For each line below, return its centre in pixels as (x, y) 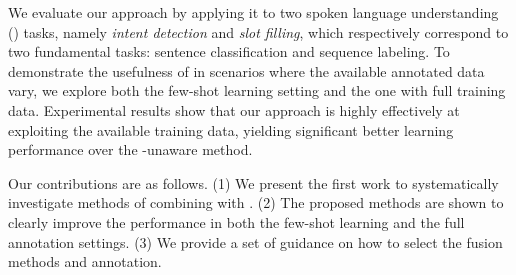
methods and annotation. (85, 261)
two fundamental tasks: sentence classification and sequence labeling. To (229, 51)
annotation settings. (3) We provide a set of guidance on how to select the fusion (255, 241)
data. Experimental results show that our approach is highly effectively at (234, 109)
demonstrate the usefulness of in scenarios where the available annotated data (246, 70)
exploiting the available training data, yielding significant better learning (231, 129)
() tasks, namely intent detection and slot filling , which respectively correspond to (258, 31)
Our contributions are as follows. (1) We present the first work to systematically (253, 182)
